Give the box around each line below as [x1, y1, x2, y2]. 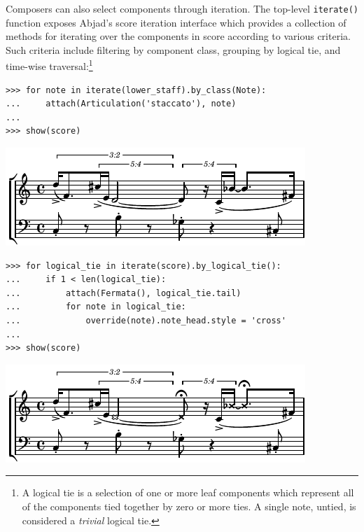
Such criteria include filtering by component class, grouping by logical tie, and [6, 42, 341, 57]
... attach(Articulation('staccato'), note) [6, 99, 237, 109]
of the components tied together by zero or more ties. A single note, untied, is [22, 499, 356, 513]
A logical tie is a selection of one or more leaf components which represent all [22, 485, 354, 500]
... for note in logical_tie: [6, 302, 186, 312]
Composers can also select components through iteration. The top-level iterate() [6, 1, 358, 15]
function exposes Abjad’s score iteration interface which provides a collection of [6, 15, 346, 29]
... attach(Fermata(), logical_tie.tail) [6, 288, 241, 298]
